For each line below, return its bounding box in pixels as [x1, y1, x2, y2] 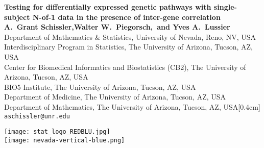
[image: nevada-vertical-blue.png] [4, 136, 125, 144]
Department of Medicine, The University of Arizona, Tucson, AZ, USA [4, 91, 226, 102]
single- [213, 2, 237, 12]
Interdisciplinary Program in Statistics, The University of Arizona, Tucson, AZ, [4, 41, 253, 52]
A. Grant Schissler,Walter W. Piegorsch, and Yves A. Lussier [4, 21, 230, 32]
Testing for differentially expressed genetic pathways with [4, 2, 211, 12]
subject [4, 11, 30, 22]
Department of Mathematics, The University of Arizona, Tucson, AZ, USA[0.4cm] [4, 101, 260, 112]
